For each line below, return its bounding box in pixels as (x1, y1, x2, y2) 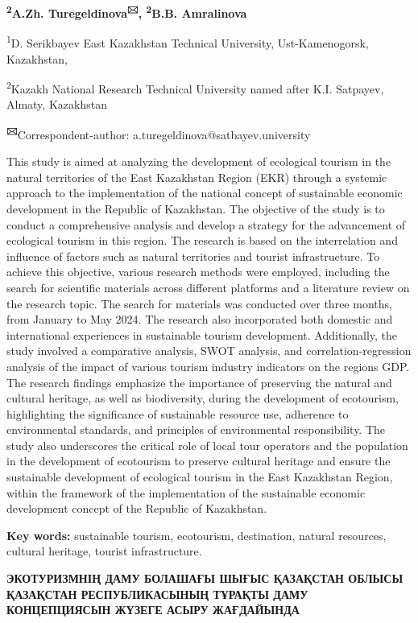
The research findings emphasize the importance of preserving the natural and (6, 373, 392, 390)
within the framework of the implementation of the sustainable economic (6, 484, 366, 501)
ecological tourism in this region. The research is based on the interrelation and (6, 232, 398, 249)
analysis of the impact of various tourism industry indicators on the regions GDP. (6, 357, 410, 374)
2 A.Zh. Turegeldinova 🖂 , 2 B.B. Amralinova (6, 2, 247, 21)
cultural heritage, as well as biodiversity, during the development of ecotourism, (6, 390, 399, 406)
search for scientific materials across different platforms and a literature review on (6, 278, 410, 295)
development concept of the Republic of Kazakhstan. (6, 500, 267, 517)
